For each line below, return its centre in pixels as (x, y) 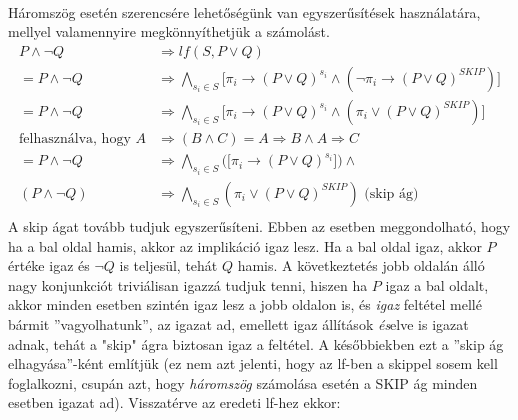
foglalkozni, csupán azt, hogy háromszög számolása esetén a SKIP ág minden (243, 382)
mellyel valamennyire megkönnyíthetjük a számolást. (169, 31)
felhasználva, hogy (75, 138)
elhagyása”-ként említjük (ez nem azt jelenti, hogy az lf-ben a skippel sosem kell (253, 363)
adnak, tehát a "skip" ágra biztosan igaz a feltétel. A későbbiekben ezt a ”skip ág (256, 343)
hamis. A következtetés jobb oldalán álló (361, 265)
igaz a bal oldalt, (437, 284)
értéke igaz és (49, 265)
